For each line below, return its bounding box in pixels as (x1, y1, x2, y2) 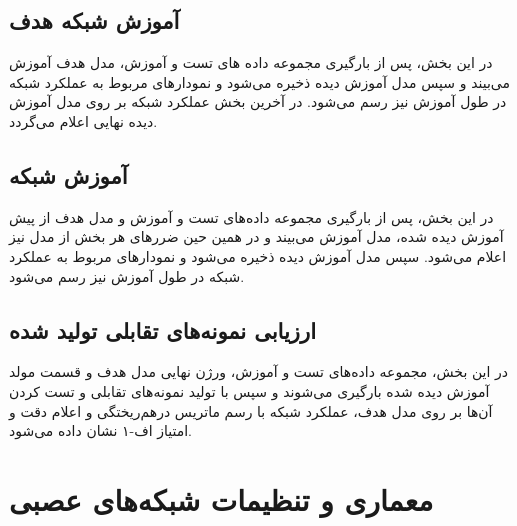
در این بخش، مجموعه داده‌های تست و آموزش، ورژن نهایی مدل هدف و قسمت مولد (9, 361, 509, 382)
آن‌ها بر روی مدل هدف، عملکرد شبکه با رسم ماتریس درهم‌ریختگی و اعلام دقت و (9, 400, 493, 421)
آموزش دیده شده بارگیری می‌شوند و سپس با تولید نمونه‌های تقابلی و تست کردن (9, 380, 490, 401)
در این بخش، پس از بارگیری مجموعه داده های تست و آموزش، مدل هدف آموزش (9, 52, 493, 73)
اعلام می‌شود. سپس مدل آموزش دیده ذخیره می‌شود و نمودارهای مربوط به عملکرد (9, 245, 507, 266)
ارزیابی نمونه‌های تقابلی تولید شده (9, 314, 316, 345)
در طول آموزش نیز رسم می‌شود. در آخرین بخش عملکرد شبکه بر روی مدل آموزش (9, 91, 507, 112)
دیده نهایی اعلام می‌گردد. (9, 110, 158, 131)
